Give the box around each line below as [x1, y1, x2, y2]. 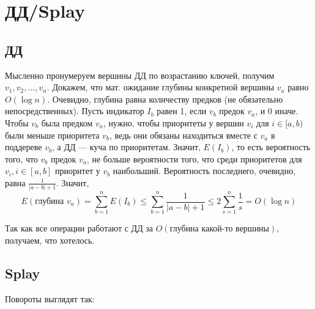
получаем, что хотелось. [5, 233, 95, 246]
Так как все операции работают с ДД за [5, 222, 154, 234]
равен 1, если [157, 104, 207, 117]
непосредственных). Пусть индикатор [5, 104, 144, 117]
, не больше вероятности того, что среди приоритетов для [86, 152, 302, 165]
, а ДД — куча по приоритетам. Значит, [51, 140, 201, 153]
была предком [41, 116, 93, 129]
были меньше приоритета [5, 128, 100, 141]
